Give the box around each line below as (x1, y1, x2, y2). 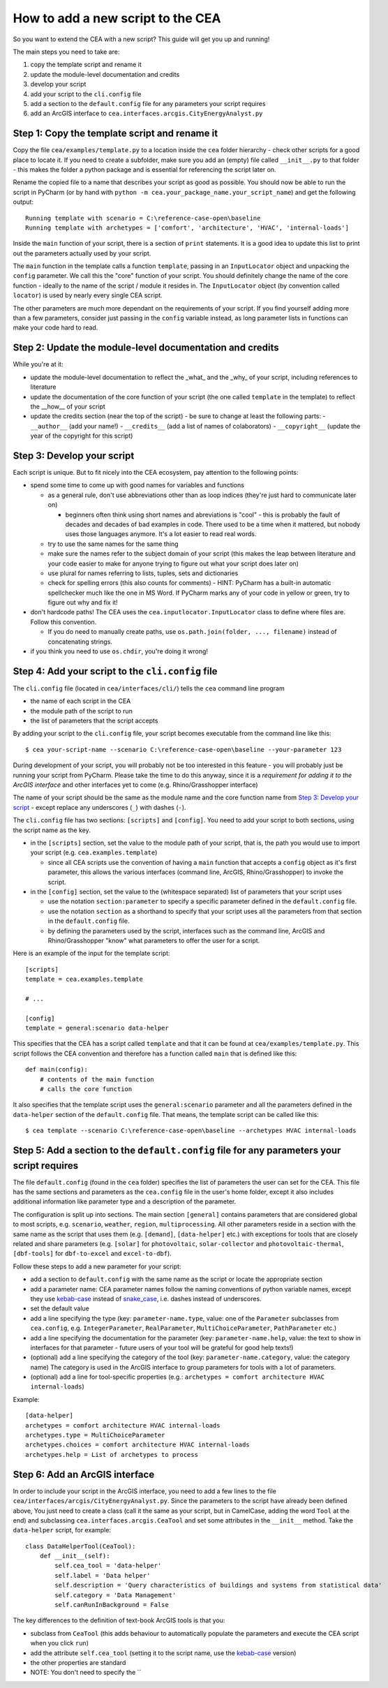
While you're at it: (13, 360, 64, 369)
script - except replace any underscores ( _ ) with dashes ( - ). (13, 803, 186, 811)
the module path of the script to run (30, 706, 133, 715)
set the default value (30, 1304, 90, 1312)
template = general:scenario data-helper (25, 1024, 169, 1032)
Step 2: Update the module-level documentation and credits (13, 342, 279, 354)
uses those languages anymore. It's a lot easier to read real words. (65, 530, 257, 538)
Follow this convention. (30, 618, 97, 626)
